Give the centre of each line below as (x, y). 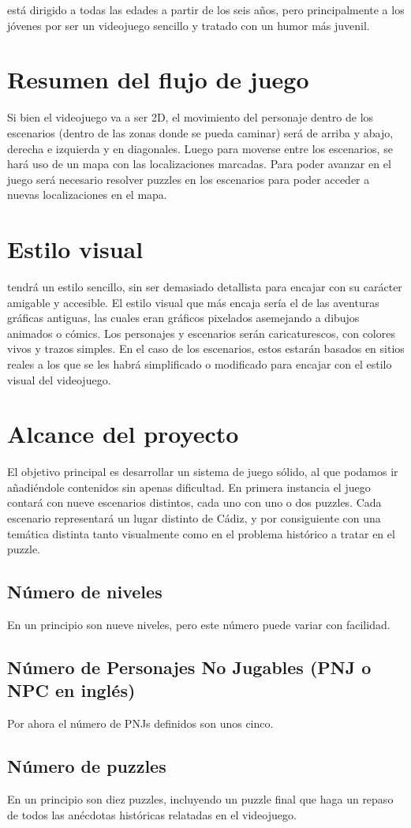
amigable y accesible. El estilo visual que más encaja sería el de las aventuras (193, 302)
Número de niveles (85, 592)
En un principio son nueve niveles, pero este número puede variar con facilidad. (199, 625)
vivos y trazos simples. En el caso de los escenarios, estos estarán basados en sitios (206, 348)
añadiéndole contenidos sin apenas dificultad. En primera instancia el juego (189, 487)
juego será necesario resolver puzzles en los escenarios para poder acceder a (189, 179)
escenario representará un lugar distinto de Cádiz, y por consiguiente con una (194, 518)
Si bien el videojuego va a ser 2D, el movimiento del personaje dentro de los (191, 117)
